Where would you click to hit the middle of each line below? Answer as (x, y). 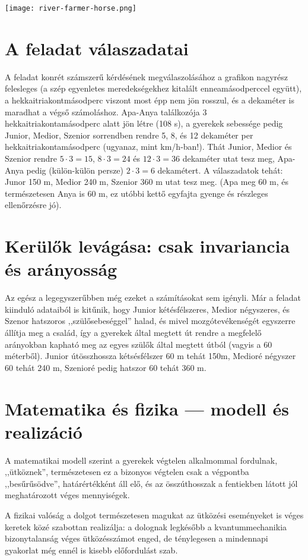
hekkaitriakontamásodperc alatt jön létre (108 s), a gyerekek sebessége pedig (144, 123)
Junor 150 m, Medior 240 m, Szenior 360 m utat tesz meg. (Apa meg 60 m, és (147, 182)
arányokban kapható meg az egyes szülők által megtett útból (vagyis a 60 (139, 344)
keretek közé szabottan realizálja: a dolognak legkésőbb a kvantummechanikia (146, 526)
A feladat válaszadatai (97, 48)
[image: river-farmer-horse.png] (71, 8)
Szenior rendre (31, 158)
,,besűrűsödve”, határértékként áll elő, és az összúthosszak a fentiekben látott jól (151, 483)
